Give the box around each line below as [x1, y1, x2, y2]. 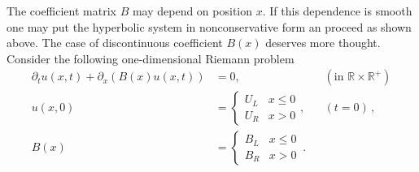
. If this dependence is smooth [262, 2, 412, 19]
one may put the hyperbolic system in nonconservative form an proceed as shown [7, 18, 412, 35]
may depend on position [132, 2, 253, 19]
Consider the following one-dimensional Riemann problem [7, 49, 295, 67]
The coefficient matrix [7, 2, 116, 19]
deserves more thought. [265, 34, 381, 51]
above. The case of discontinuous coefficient [7, 34, 223, 51]
